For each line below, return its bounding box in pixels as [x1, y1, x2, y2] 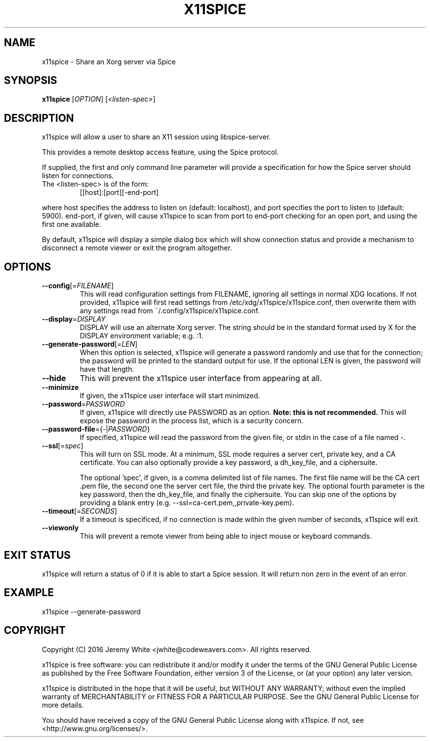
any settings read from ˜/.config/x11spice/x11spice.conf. [80, 306, 260, 315]
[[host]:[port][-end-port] [80, 188, 159, 197]
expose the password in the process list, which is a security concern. [80, 416, 304, 425]
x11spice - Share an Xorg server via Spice [42, 57, 176, 66]
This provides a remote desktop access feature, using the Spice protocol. [42, 148, 279, 157]
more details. [42, 700, 84, 709]
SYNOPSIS [4, 74, 57, 87]
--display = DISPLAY [42, 315, 106, 324]
